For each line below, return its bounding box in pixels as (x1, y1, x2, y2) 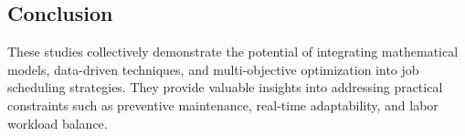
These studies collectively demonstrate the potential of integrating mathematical (7, 42, 459, 61)
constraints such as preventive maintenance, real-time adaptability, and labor (7, 95, 439, 114)
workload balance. (7, 113, 108, 132)
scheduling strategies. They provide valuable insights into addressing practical (7, 78, 443, 97)
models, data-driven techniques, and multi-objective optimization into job (7, 59, 419, 78)
